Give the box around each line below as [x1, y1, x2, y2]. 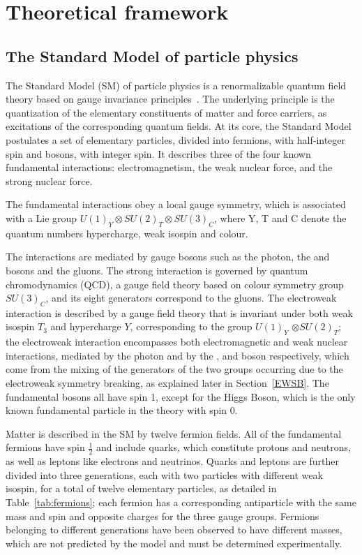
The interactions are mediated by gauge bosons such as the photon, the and [6, 249, 330, 264]
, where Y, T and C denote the [214, 210, 347, 225]
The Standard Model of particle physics [6, 45, 299, 66]
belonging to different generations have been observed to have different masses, [6, 522, 342, 537]
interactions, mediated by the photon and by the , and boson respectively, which [6, 348, 349, 362]
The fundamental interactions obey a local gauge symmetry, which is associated [6, 197, 346, 212]
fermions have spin [6, 440, 85, 454]
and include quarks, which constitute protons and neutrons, [96, 440, 351, 454]
